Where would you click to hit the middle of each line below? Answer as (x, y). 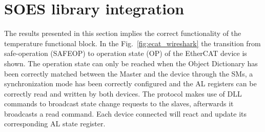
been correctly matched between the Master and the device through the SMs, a (129, 73)
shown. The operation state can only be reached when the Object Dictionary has (131, 63)
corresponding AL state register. (55, 124)
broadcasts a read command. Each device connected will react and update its (126, 113)
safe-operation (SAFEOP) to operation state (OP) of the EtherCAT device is (126, 53)
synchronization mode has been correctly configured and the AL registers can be (130, 83)
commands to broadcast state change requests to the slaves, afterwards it (119, 103)
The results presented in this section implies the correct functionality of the (123, 33)
